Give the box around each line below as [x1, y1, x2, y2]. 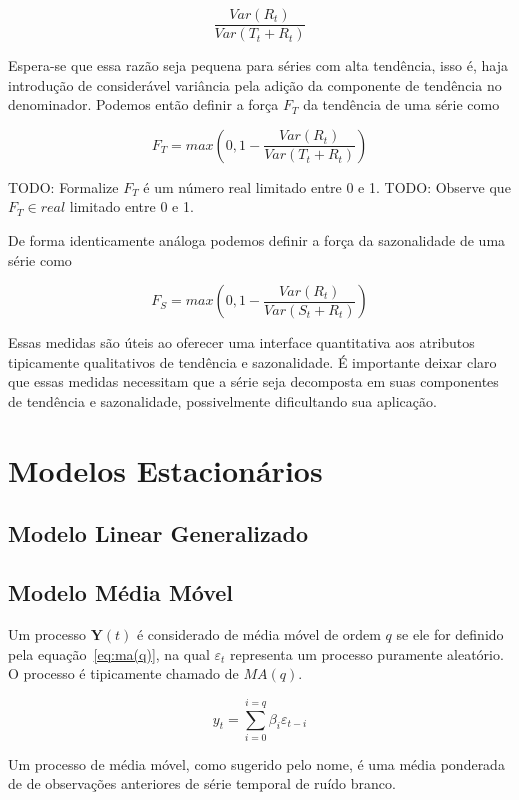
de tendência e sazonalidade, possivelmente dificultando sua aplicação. [8, 391, 437, 411]
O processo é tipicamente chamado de [8, 663, 239, 684]
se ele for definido [396, 623, 504, 644]
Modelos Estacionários [8, 449, 323, 490]
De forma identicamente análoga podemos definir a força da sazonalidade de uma [8, 230, 506, 251]
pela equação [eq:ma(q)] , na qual [8, 643, 210, 664]
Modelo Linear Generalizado [8, 518, 309, 549]
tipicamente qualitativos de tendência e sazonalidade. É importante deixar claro [8, 351, 497, 372]
